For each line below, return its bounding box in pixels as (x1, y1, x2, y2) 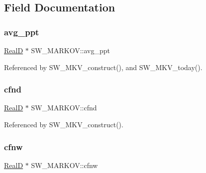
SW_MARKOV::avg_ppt (31, 45, 110, 55)
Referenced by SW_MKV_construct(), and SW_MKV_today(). (4, 62, 203, 72)
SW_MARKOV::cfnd (31, 102, 97, 113)
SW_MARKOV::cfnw (31, 160, 98, 170)
